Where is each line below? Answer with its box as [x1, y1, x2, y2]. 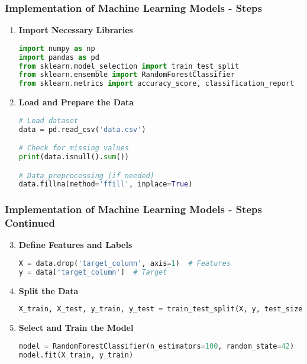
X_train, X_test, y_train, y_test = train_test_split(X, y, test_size [18, 305, 303, 314]
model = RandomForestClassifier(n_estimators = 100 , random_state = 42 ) [18, 342, 295, 350]
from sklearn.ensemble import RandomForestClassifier [18, 70, 235, 79]
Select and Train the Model [18, 321, 134, 334]
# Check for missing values [18, 144, 129, 153]
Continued [5, 215, 55, 230]
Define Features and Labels [18, 239, 133, 251]
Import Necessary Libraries [18, 24, 133, 36]
